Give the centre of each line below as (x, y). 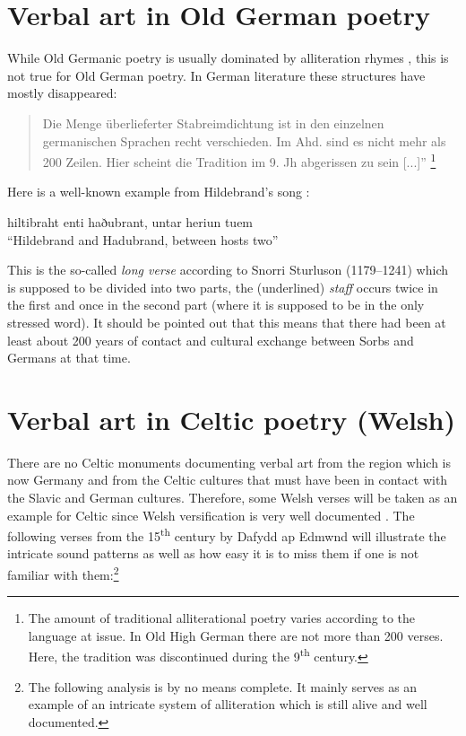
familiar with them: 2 (63, 573)
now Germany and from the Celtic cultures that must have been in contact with (228, 480)
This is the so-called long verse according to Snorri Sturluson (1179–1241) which (228, 270)
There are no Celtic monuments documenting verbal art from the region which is (229, 462)
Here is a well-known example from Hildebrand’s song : (159, 192)
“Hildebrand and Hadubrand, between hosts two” (143, 239)
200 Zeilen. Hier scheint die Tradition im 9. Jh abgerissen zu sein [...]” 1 (239, 160)
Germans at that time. (69, 358)
